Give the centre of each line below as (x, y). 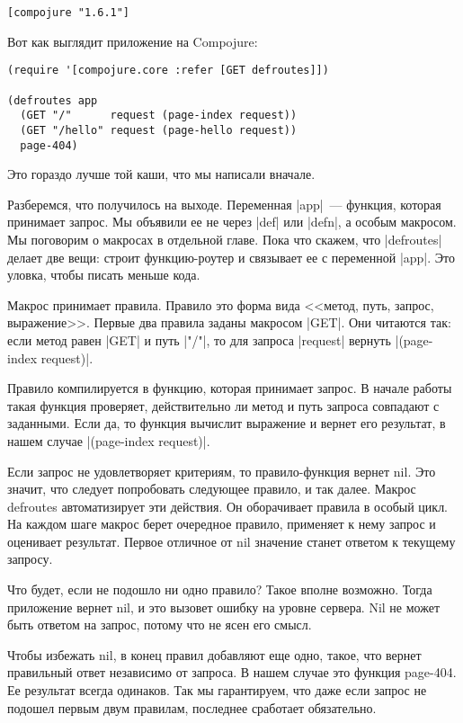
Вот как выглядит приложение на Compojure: (133, 41)
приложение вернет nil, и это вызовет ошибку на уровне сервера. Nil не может (224, 607)
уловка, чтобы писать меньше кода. (104, 275)
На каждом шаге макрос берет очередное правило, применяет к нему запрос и (222, 524)
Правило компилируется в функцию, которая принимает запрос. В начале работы (230, 388)
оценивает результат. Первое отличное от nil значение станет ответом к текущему (231, 541)
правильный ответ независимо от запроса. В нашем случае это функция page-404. (232, 672)
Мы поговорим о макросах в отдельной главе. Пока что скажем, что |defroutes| (225, 239)
